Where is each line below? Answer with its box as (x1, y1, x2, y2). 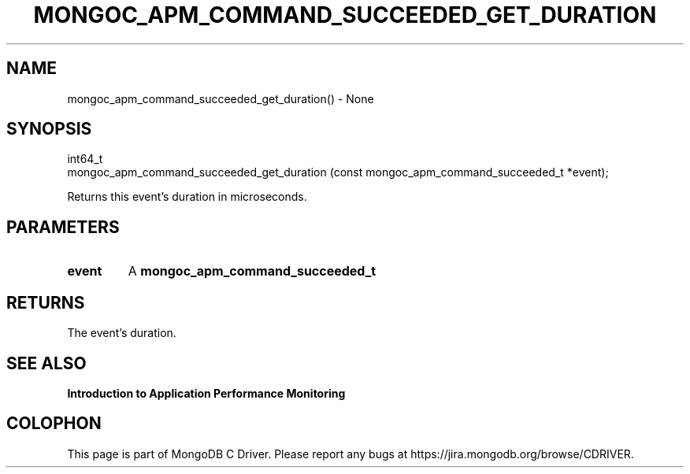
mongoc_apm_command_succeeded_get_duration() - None (67, 91, 374, 106)
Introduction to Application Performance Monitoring (67, 386, 346, 400)
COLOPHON (6, 413, 102, 434)
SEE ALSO (6, 353, 87, 373)
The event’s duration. (67, 326, 176, 340)
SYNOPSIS (6, 119, 92, 139)
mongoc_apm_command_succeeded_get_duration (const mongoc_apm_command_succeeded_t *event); (67, 165, 609, 180)
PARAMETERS (6, 217, 120, 237)
